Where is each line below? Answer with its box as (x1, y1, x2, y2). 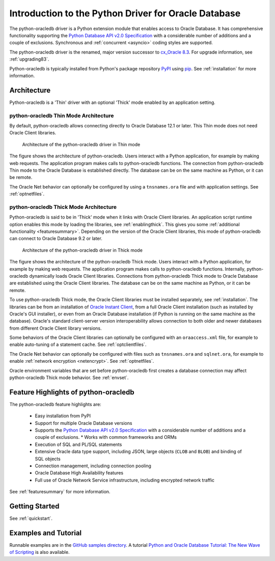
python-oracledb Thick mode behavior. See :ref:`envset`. (9, 375, 129, 381)
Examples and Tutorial (9, 528, 82, 537)
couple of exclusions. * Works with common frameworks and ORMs (35, 434, 177, 440)
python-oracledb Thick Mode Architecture (9, 203, 117, 210)
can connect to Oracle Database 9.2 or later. (9, 235, 103, 242)
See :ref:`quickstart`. (9, 515, 53, 522)
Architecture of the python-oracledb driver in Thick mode (22, 247, 143, 253)
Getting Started (9, 502, 60, 511)
